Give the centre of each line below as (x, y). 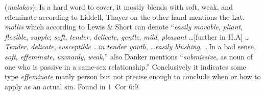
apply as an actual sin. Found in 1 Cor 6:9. (73, 86)
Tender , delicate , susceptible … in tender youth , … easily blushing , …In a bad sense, (130, 46)
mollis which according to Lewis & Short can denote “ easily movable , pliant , (124, 27)
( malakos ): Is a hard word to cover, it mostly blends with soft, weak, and (119, 7)
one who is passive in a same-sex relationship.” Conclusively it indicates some (125, 66)
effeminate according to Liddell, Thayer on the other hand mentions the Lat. (125, 17)
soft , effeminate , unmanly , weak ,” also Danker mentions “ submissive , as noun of (129, 56)
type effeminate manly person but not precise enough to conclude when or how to (133, 76)
